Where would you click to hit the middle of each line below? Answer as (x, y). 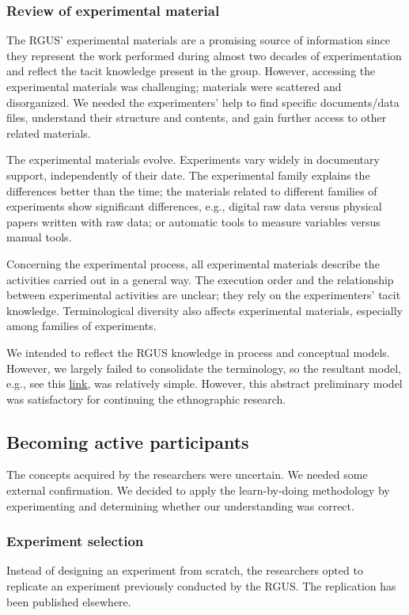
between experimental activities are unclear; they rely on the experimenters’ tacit (204, 295)
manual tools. (39, 237)
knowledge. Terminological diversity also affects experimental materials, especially (205, 310)
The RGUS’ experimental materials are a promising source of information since (198, 40)
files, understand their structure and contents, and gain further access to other (197, 118)
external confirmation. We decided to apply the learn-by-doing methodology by (198, 490)
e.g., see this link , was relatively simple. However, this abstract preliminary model (204, 383)
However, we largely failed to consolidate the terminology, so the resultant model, (204, 368)
